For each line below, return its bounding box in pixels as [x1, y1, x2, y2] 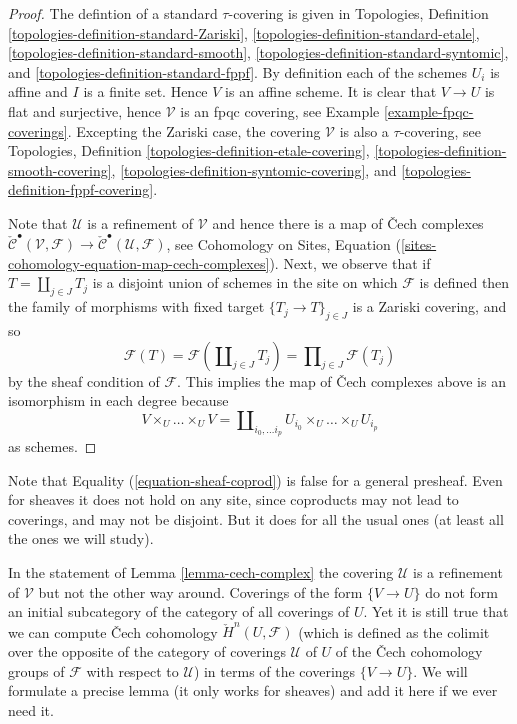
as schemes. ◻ [8, 436, 97, 457]
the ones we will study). [8, 528, 154, 549]
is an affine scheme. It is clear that [225, 81, 437, 102]
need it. [8, 699, 54, 720]
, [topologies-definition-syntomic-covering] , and [111, 159, 397, 180]
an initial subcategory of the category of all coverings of [8, 601, 350, 622]
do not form [425, 581, 498, 602]
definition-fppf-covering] [8, 179, 154, 200]
